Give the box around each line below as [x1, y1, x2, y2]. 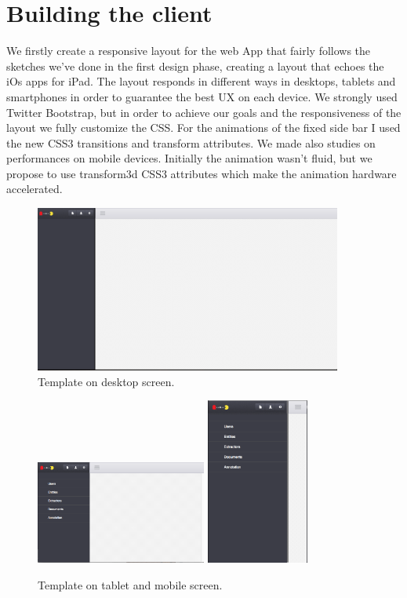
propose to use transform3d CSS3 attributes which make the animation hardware [6, 165, 397, 181]
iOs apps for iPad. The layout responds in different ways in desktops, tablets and [6, 73, 396, 89]
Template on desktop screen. [38, 373, 175, 389]
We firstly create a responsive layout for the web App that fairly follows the [6, 42, 371, 59]
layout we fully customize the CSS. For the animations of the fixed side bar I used [6, 119, 401, 136]
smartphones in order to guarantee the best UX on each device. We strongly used [6, 88, 398, 104]
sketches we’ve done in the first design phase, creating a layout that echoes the [6, 57, 384, 74]
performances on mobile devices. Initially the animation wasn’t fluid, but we [6, 150, 372, 166]
